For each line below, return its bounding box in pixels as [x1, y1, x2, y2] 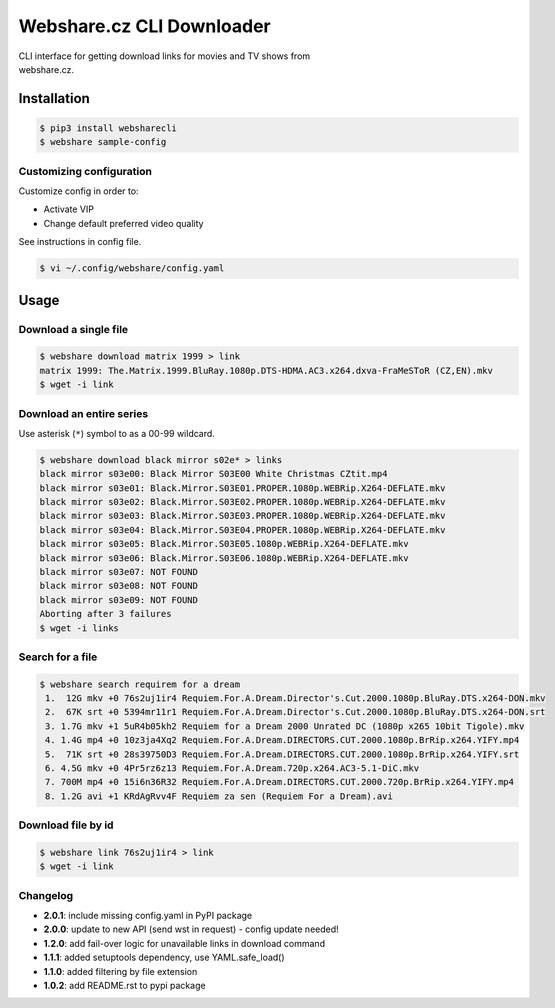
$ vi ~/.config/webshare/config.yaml [39, 263, 225, 274]
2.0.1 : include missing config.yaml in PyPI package [43, 910, 253, 922]
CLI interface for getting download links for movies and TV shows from [18, 50, 311, 62]
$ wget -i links [39, 622, 120, 634]
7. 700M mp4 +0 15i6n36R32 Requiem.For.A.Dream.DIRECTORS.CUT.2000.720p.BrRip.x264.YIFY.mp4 [45, 776, 515, 788]
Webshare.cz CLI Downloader [18, 15, 271, 37]
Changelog [18, 888, 74, 902]
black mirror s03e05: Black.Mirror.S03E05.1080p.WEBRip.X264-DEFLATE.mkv [39, 538, 409, 550]
